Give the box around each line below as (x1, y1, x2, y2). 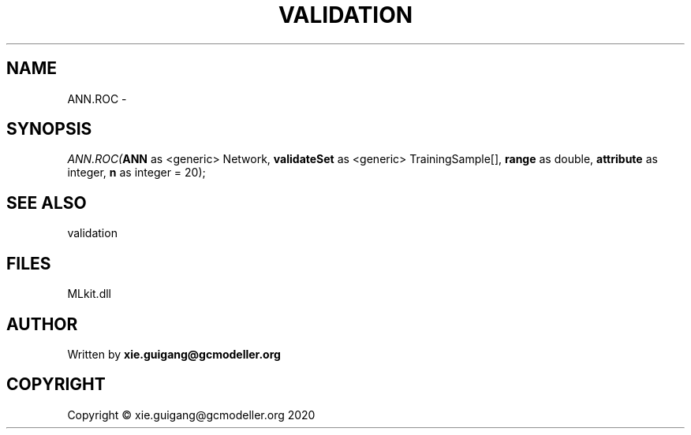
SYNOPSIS (6, 119, 92, 139)
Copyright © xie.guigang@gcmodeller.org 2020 (67, 407, 316, 422)
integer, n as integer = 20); (67, 165, 206, 180)
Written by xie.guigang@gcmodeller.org (67, 347, 281, 361)
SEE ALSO (6, 192, 87, 213)
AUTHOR (6, 314, 78, 334)
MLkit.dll (67, 287, 111, 301)
